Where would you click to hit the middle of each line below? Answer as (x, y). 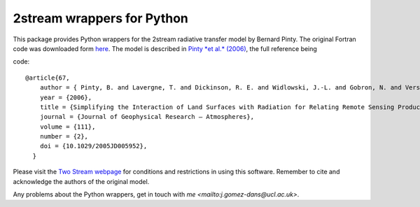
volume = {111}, (68, 127)
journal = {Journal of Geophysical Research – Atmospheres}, (147, 117)
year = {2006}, (66, 97)
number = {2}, (64, 137)
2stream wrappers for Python (101, 18)
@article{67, (48, 78)
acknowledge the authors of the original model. (81, 181)
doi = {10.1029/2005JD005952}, (93, 146)
